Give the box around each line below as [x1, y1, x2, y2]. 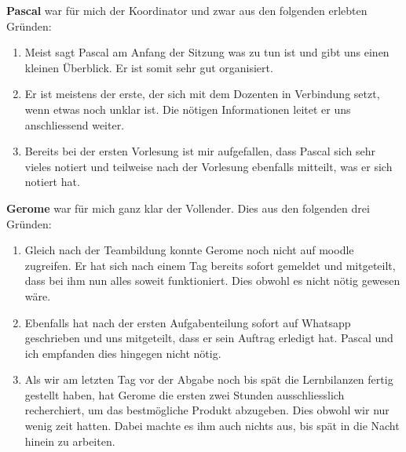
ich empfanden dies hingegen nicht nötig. [24, 344, 221, 361]
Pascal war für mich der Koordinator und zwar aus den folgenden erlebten [6, 2, 368, 18]
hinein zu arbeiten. [24, 432, 115, 449]
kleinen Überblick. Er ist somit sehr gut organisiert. [24, 59, 273, 75]
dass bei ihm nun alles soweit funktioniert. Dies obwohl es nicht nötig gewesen [24, 272, 401, 289]
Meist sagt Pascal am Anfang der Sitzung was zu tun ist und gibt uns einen [24, 44, 390, 60]
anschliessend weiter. [24, 116, 125, 133]
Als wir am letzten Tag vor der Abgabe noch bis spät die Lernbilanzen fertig [24, 371, 393, 388]
